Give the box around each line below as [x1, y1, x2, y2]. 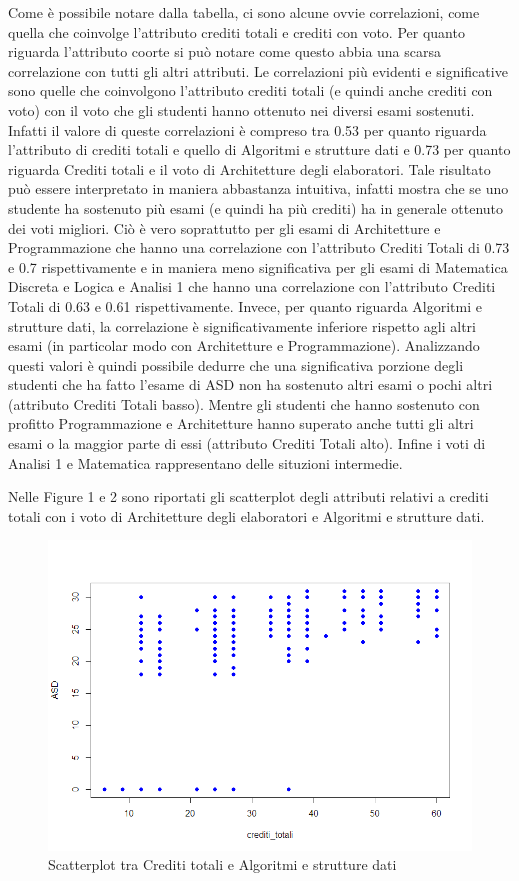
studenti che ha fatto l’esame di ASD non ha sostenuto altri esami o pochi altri [8, 374, 493, 395]
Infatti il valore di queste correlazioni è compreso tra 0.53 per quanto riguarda [8, 119, 487, 140]
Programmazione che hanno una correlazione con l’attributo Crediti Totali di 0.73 [8, 237, 510, 258]
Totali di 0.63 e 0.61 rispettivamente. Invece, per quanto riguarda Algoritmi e [8, 295, 482, 316]
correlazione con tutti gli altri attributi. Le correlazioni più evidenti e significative [8, 60, 508, 81]
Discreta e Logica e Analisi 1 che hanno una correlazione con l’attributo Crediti [8, 276, 496, 297]
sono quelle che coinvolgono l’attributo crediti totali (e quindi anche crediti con [8, 80, 493, 101]
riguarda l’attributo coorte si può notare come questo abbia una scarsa [8, 41, 442, 62]
